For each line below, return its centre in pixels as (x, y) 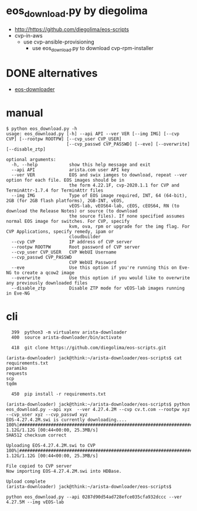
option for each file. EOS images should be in (65, 181)
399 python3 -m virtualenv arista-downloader (69, 333)
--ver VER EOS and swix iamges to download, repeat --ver (99, 175)
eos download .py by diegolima (77, 12)
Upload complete (26, 482)
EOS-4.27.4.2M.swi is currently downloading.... (67, 420)
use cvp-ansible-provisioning (59, 42)
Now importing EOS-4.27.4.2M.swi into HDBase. (64, 472)
